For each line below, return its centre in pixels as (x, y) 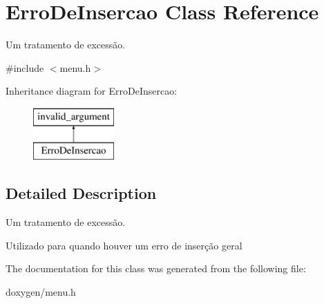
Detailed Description (81, 193)
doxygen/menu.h (41, 292)
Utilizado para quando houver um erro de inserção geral (124, 245)
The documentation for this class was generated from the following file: (156, 268)
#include (25, 67)
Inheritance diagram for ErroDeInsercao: (92, 91)
